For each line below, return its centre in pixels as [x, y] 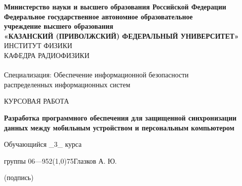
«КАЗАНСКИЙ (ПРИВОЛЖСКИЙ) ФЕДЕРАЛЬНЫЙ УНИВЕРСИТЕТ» [121, 35]
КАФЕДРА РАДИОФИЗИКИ [47, 55]
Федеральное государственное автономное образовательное [98, 16]
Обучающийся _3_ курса [43, 144]
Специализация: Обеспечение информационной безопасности [96, 75]
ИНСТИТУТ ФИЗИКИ [38, 45]
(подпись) [19, 177]
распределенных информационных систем [67, 84]
